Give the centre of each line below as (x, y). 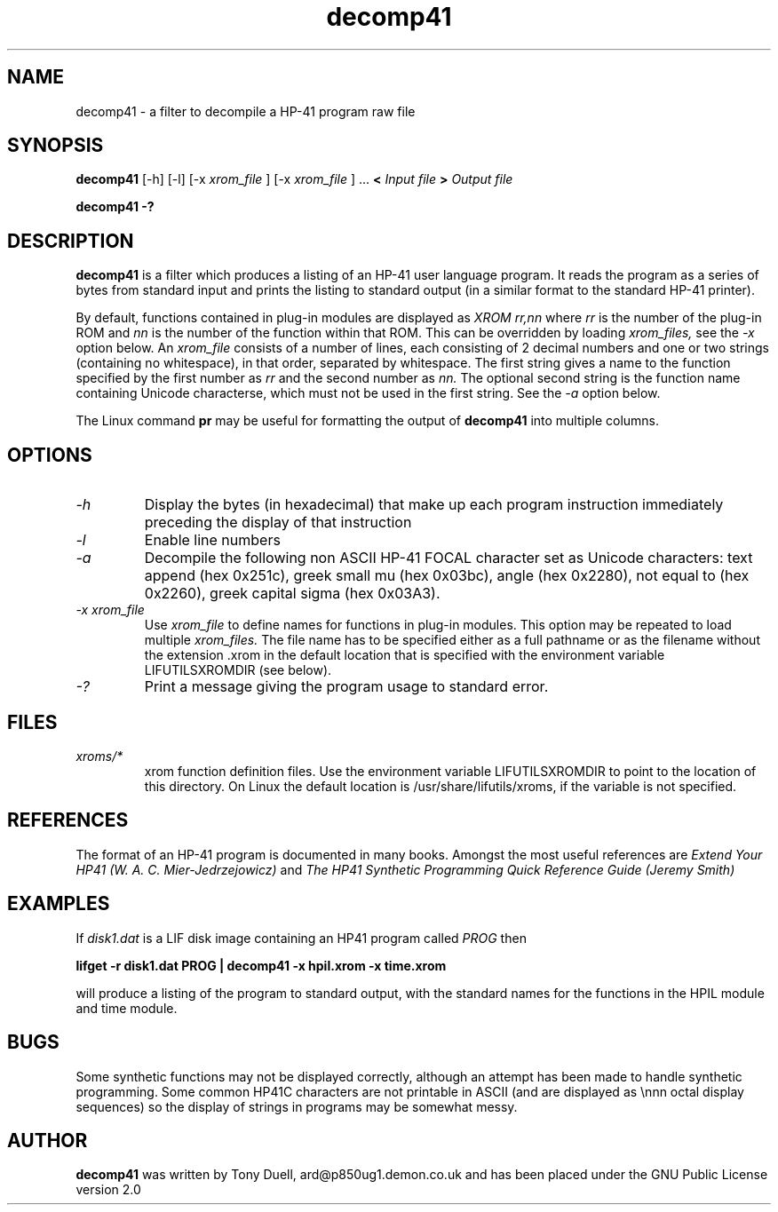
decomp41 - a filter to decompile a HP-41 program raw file (246, 111)
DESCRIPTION (71, 241)
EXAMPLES (59, 904)
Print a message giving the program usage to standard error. (346, 687)
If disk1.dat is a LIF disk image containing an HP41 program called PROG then (301, 938)
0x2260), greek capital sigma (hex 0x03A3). (292, 594)
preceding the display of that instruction (278, 523)
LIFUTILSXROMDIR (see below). (238, 670)
